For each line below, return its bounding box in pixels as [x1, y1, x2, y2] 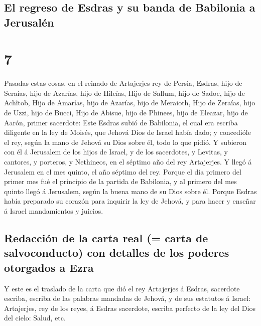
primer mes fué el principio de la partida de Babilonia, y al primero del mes [4, 176, 237, 187]
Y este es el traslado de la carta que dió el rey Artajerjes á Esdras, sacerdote [4, 283, 240, 293]
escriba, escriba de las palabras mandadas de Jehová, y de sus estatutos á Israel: [4, 293, 251, 303]
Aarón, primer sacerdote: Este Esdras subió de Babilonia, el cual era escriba [4, 117, 238, 127]
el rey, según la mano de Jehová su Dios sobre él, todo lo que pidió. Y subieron [4, 136, 247, 147]
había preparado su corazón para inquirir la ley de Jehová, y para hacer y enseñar [4, 196, 256, 206]
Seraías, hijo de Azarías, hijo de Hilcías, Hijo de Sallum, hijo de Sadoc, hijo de [4, 87, 245, 98]
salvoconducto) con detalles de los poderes [4, 245, 229, 260]
